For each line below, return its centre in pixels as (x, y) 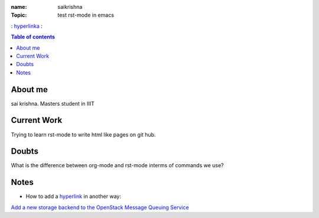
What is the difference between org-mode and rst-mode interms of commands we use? (117, 165)
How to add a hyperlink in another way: (73, 196)
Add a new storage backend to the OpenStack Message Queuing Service (100, 207)
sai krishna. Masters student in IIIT (53, 103)
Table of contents (33, 37)
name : (19, 7)
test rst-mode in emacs (86, 15)
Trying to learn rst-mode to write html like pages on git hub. (83, 134)
